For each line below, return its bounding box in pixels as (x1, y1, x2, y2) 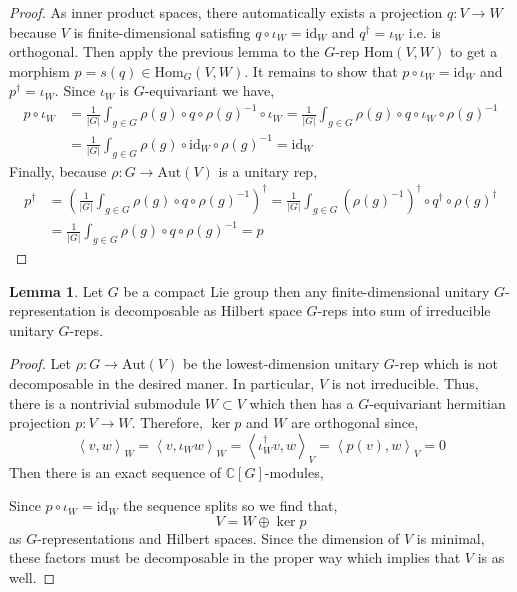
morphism (9, 60, 70, 81)
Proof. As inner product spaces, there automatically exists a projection (9, 2, 443, 22)
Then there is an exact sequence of (9, 461, 222, 482)
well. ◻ (9, 567, 56, 587)
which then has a (249, 392, 354, 413)
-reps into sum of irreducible (317, 300, 491, 321)
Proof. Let (9, 353, 71, 374)
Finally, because (9, 160, 107, 181)
